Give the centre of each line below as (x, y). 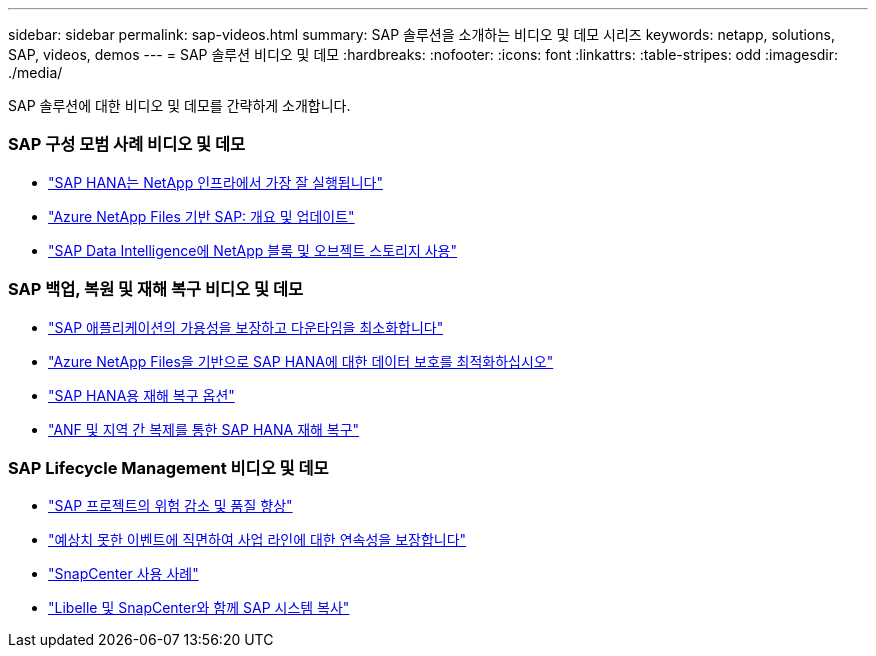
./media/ (35, 72)
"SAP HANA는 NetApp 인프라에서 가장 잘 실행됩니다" (215, 182)
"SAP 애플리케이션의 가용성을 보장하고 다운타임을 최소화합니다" (246, 327)
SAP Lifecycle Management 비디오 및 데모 (168, 467)
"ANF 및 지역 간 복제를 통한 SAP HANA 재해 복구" (204, 429)
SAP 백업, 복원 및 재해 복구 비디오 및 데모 (155, 289)
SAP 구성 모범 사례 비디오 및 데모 (127, 144)
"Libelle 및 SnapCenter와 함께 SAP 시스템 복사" (199, 608)
